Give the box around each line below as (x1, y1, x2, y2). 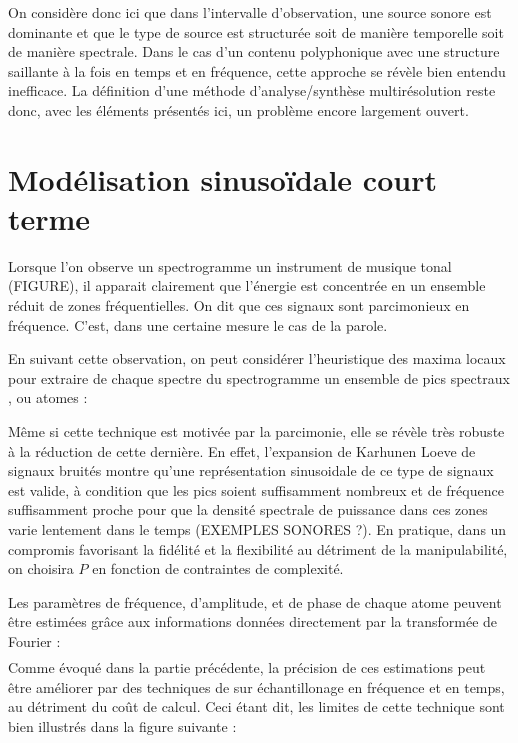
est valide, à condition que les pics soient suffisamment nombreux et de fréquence (8, 479, 504, 500)
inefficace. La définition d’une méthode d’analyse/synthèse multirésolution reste (8, 80, 496, 101)
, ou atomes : (8, 387, 88, 408)
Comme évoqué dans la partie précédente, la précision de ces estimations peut (8, 657, 486, 678)
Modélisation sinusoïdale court (8, 158, 437, 199)
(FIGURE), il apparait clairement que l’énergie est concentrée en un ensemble (8, 275, 486, 296)
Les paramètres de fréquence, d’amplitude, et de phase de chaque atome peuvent (8, 591, 502, 612)
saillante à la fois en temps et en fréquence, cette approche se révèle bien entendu (8, 60, 506, 81)
